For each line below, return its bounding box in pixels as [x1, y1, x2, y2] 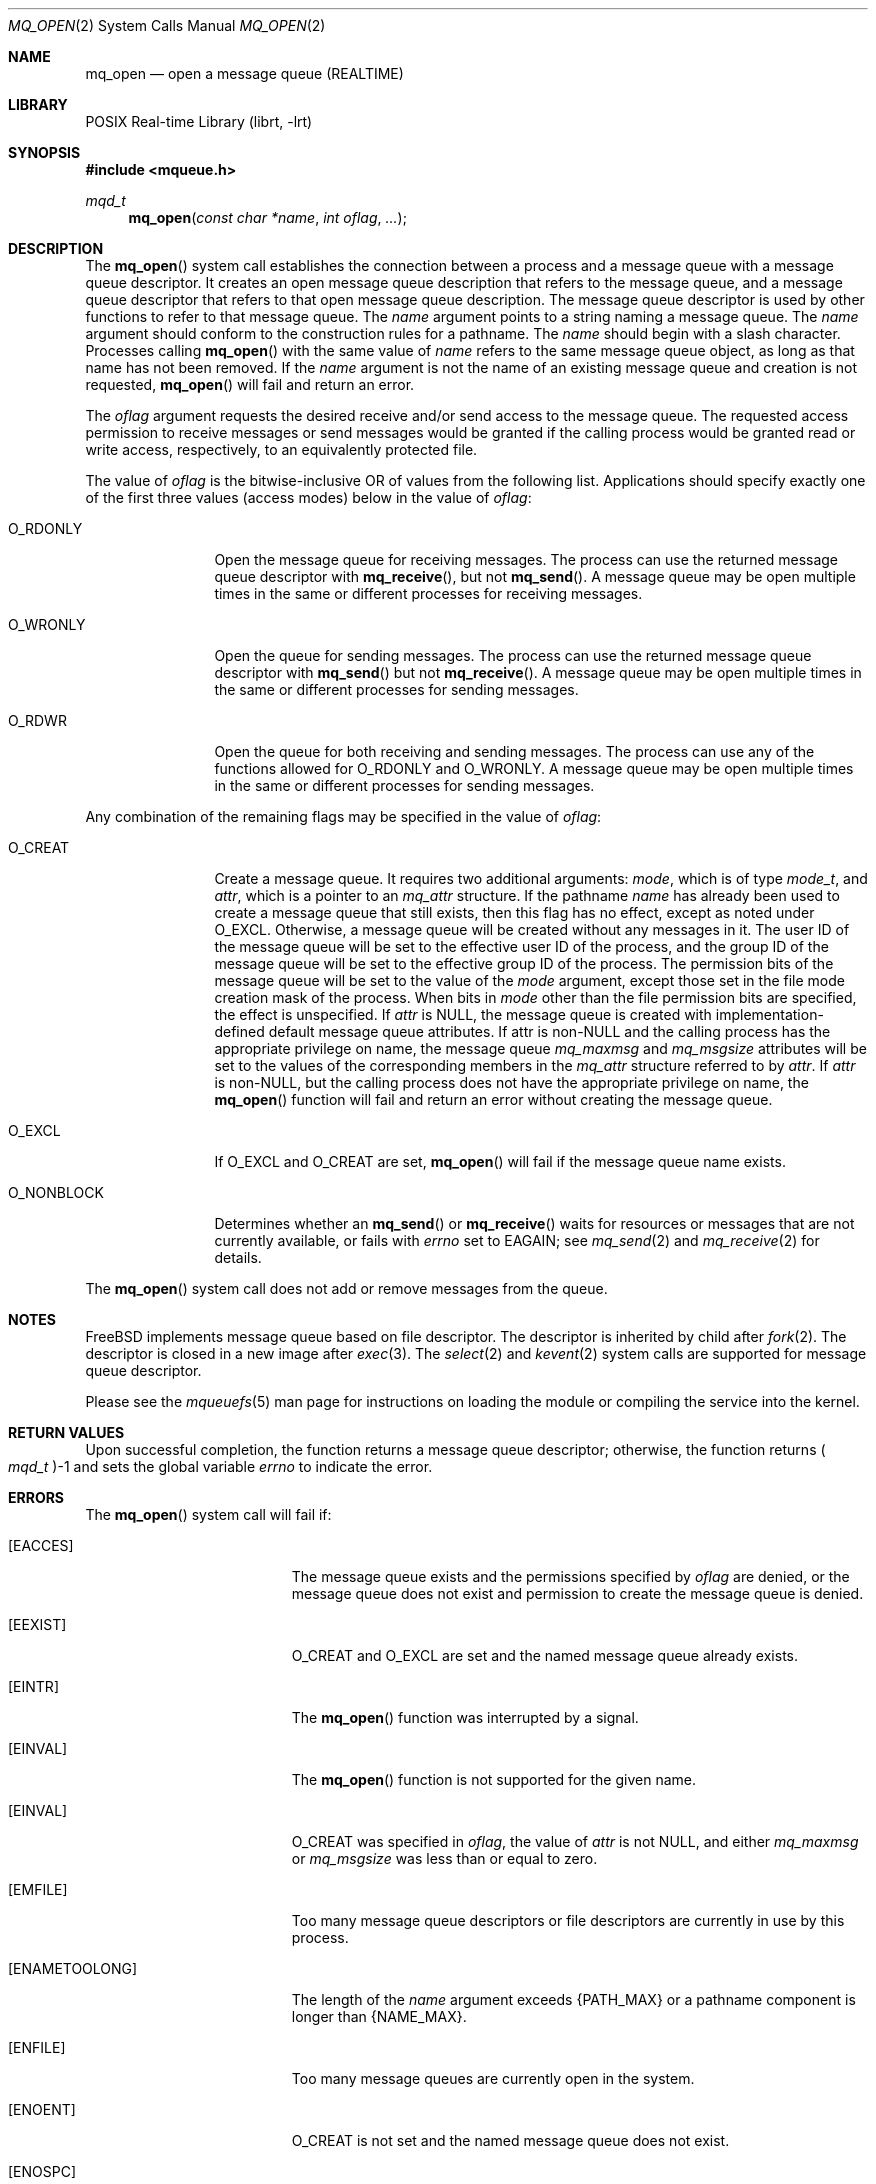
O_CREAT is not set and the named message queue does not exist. [291, 2132, 730, 2149]
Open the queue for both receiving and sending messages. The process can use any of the [214, 743, 815, 760]
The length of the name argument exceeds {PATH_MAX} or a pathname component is [291, 1991, 856, 2008]
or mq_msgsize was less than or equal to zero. [291, 1850, 598, 1867]
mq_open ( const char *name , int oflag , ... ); [128, 209, 407, 226]
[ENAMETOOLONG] [8, 1960, 138, 1977]
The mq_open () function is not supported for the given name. [291, 1771, 696, 1788]
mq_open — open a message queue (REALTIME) [85, 65, 404, 82]
